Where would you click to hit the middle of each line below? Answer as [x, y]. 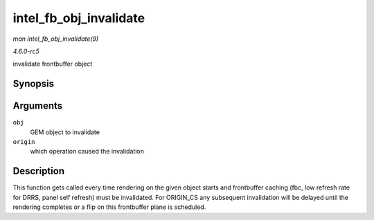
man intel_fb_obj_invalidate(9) [56, 39]
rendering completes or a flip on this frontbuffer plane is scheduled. [109, 207]
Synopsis [34, 84]
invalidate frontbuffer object [53, 64]
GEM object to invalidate [65, 132]
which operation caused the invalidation [87, 152]
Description [39, 171]
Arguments [38, 106]
